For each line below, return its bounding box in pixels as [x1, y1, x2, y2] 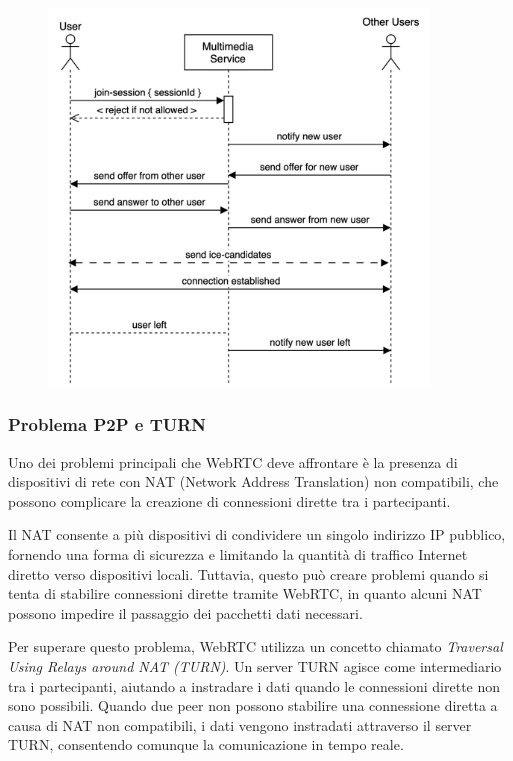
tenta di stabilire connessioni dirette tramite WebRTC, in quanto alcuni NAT [8, 583, 482, 604]
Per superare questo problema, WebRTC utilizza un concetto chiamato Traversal [8, 636, 503, 657]
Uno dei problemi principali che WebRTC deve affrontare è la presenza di [8, 451, 458, 472]
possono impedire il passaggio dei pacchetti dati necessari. [8, 602, 363, 623]
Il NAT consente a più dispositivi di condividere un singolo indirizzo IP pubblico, [8, 524, 506, 545]
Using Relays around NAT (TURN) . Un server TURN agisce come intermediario [8, 656, 502, 677]
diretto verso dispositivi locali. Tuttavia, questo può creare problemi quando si [8, 563, 489, 584]
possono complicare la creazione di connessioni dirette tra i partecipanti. [8, 490, 451, 511]
